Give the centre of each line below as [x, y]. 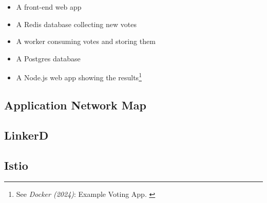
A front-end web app [49, 7]
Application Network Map [75, 105]
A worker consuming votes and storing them [86, 41]
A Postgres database [48, 58]
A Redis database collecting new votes [76, 24]
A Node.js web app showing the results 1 [79, 77]
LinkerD [26, 135]
